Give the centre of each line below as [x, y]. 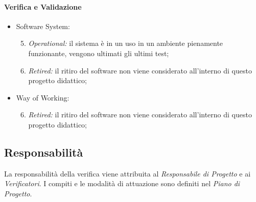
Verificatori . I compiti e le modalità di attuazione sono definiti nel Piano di [122, 183]
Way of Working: [43, 97]
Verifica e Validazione [43, 6]
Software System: [43, 26]
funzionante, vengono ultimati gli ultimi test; [99, 53]
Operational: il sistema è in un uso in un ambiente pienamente [126, 43]
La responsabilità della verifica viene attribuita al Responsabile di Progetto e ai [127, 173]
